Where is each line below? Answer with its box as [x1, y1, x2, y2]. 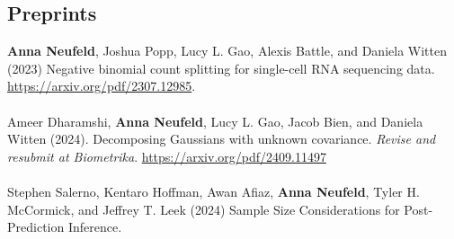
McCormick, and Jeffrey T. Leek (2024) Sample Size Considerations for [7, 199, 400, 218]
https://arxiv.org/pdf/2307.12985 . [7, 76, 196, 95]
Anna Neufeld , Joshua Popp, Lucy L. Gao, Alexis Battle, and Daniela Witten [7, 41, 447, 60]
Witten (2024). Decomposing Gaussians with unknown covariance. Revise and [7, 129, 436, 148]
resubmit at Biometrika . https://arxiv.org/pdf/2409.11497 [7, 146, 326, 165]
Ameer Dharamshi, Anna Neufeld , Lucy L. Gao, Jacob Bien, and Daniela [7, 111, 423, 130]
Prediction [7, 217, 65, 236]
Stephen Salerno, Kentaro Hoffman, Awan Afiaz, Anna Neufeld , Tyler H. [7, 181, 420, 200]
